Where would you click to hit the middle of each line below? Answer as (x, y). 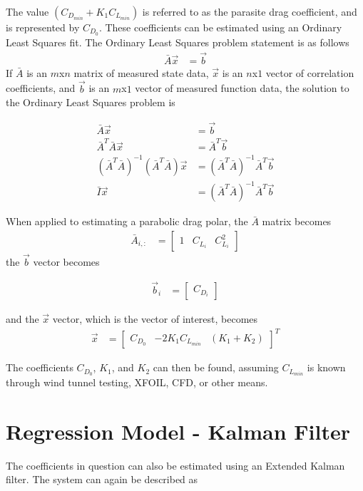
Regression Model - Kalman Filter (178, 431)
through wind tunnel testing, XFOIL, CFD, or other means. (137, 382)
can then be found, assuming (216, 367)
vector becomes (66, 262)
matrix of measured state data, (141, 72)
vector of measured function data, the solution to (242, 88)
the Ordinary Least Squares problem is (91, 102)
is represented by (43, 27)
